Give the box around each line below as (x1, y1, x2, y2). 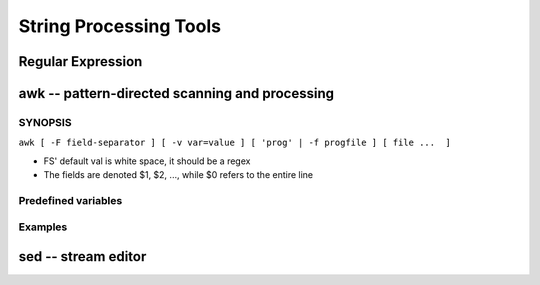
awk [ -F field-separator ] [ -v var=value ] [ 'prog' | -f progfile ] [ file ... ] (18, 137, 452, 149)
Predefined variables (18, 193, 123, 207)
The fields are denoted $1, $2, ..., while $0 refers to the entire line (43, 169, 314, 181)
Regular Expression (18, 53, 143, 70)
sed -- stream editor (18, 248, 147, 265)
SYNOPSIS (18, 115, 72, 129)
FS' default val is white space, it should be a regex (43, 155, 251, 167)
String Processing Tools (18, 15, 222, 37)
